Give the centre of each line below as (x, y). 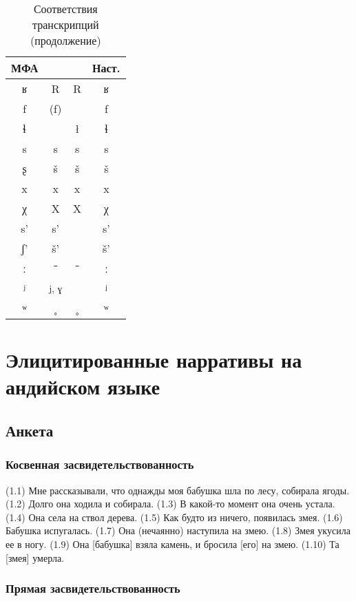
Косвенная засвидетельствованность (100, 464)
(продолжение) (65, 40)
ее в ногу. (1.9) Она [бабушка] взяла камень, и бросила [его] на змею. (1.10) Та (172, 544)
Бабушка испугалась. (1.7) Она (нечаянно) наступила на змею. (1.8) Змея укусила (178, 530)
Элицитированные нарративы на (154, 360)
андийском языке (83, 387)
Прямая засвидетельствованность (93, 588)
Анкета (30, 430)
